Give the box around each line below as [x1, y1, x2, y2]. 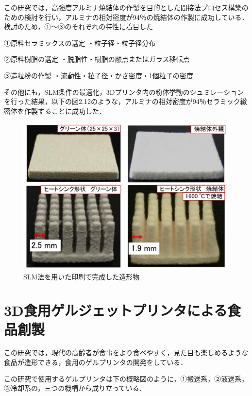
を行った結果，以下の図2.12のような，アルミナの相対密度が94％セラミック [4, 96, 240, 106]
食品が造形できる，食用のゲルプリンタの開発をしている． [4, 357, 187, 367]
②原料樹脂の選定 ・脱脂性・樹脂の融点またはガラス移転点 [4, 54, 190, 64]
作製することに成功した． [24, 105, 106, 116]
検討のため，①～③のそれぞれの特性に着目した [4, 21, 153, 32]
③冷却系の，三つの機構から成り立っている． [4, 383, 146, 393]
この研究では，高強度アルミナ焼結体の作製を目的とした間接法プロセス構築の [4, 2, 249, 12]
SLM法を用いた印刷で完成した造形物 [23, 272, 140, 282]
